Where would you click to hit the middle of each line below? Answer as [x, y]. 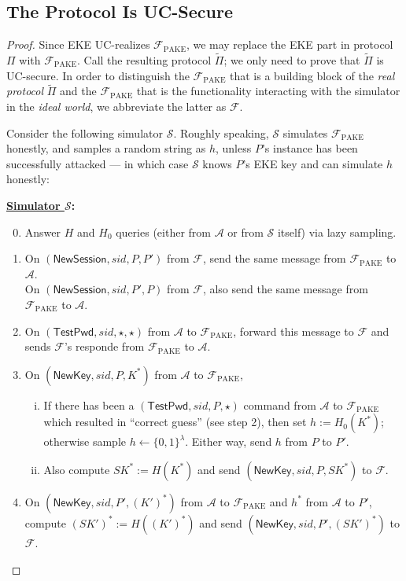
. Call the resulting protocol [144, 60]
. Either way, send [229, 441]
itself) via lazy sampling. [337, 232]
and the [78, 91]
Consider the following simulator [85, 132]
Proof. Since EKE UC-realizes [78, 44]
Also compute [77, 469]
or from [245, 232]
